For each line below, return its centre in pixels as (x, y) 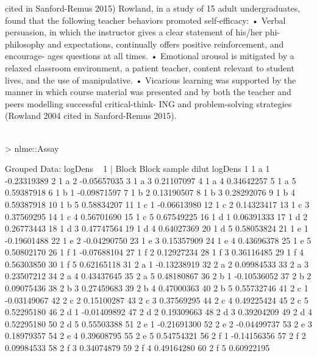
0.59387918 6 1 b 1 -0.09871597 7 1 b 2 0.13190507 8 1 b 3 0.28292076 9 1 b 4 (150, 192)
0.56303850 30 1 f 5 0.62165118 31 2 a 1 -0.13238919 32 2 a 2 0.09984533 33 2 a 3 (157, 264)
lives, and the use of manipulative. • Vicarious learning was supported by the (151, 80)
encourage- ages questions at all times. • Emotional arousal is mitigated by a (150, 56)
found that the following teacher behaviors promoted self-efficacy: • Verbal (145, 20)
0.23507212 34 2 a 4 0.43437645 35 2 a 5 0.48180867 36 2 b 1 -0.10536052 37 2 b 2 (158, 276)
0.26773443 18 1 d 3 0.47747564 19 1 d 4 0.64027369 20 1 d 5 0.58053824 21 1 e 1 (157, 228)
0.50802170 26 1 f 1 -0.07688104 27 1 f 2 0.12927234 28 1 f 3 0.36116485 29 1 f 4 (154, 252)
